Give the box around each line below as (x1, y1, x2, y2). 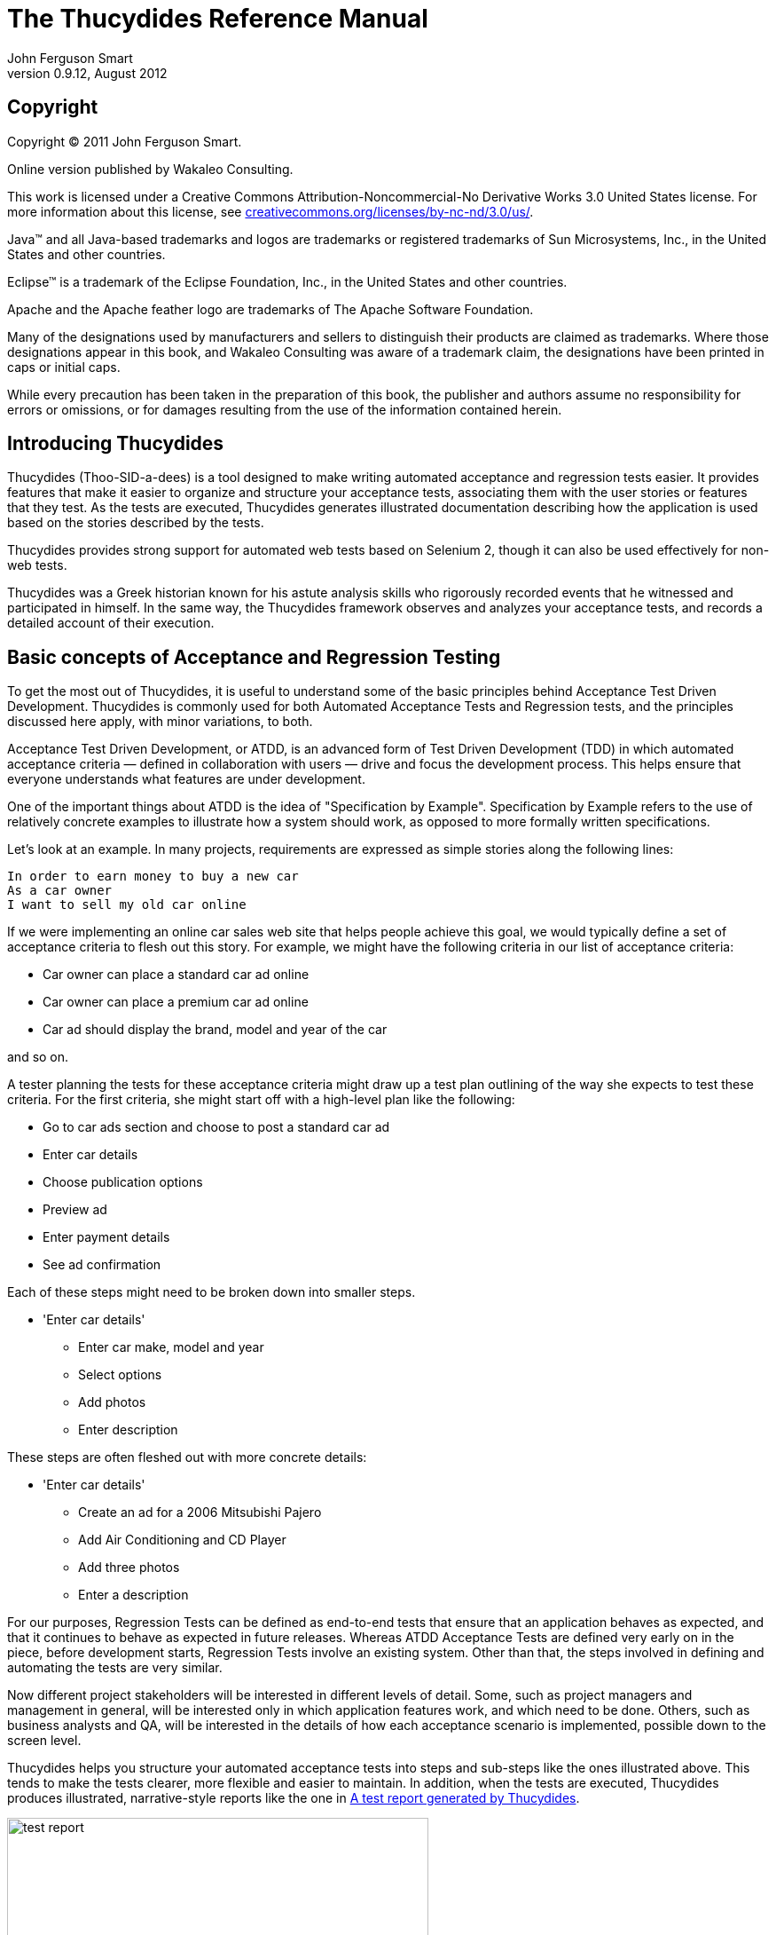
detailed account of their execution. (7, 615, 215, 631)
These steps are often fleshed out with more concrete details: (7, 1449, 367, 1465)
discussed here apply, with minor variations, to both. (7, 714, 313, 730)
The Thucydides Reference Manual (7, 4, 428, 34)
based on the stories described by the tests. (7, 515, 264, 531)
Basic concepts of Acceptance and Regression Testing (7, 645, 501, 668)
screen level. (7, 1733, 82, 1749)
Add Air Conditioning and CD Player (78, 1532, 286, 1548)
